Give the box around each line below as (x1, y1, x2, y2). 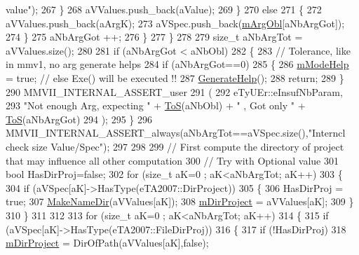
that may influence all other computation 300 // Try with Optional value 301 (6, 153, 339, 167)
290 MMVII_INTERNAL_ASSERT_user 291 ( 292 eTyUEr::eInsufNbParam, (6, 84, 343, 99)
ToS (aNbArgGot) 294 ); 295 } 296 (6, 111, 152, 126)
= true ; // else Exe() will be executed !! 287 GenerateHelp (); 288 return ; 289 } (6, 70, 344, 85)
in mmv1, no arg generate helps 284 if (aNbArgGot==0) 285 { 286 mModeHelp (6, 57, 349, 71)
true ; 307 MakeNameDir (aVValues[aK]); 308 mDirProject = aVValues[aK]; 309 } (6, 194, 354, 209)
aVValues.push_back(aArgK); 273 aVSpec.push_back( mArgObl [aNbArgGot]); (6, 15, 345, 30)
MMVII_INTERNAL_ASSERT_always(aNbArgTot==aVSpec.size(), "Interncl (6, 125, 346, 140)
